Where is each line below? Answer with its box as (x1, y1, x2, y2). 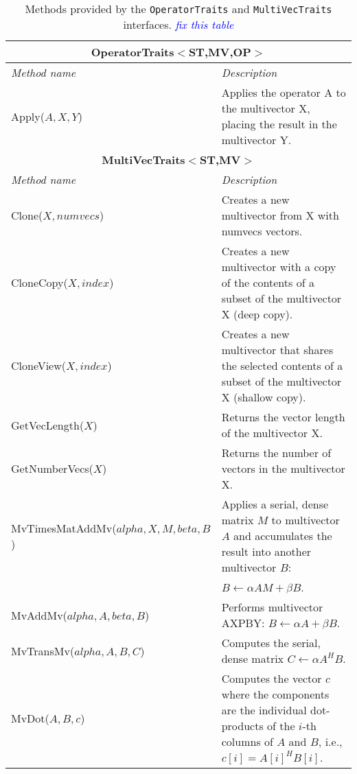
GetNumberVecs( (11, 460, 93, 476)
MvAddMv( (11, 607, 67, 623)
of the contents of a (221, 274, 314, 290)
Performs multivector (221, 599, 323, 615)
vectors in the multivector (221, 460, 345, 476)
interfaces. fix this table (123, 16, 234, 32)
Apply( (11, 108, 45, 124)
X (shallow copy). (221, 389, 306, 405)
